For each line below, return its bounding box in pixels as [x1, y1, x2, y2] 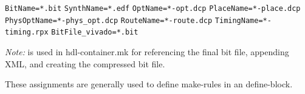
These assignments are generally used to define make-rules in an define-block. [5, 78, 293, 90]
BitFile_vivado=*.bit [51, 28, 139, 37]
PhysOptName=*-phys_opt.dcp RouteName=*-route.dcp [5, 16, 213, 25]
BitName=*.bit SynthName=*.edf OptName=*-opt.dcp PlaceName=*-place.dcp [5, 4, 301, 13]
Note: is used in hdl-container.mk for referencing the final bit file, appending [5, 45, 289, 58]
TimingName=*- [214, 16, 272, 25]
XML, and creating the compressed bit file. [5, 57, 165, 70]
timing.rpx [5, 28, 49, 37]
